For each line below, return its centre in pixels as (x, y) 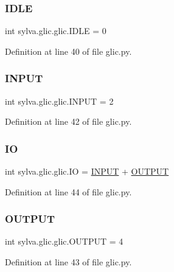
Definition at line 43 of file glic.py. (68, 262)
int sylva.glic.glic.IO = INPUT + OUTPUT (87, 171)
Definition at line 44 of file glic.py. (68, 191)
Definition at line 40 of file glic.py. (68, 51)
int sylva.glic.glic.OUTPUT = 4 (64, 241)
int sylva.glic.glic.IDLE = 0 (56, 31)
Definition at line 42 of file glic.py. (68, 121)
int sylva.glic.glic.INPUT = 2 (59, 101)
